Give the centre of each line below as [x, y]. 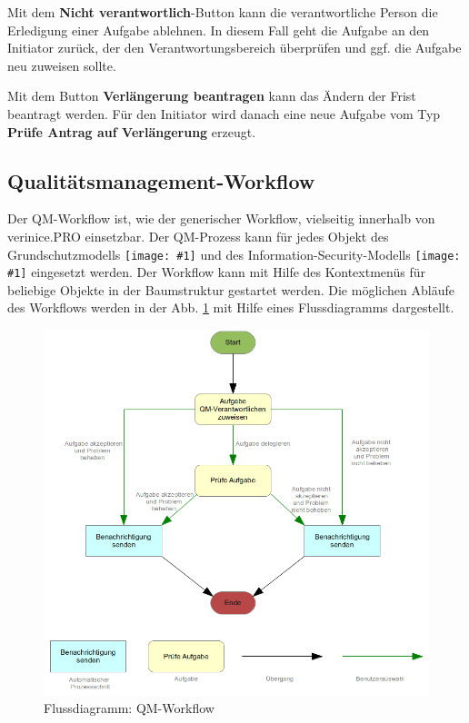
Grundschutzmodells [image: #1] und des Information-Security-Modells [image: [234, 254]
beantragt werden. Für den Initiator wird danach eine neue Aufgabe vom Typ [224, 113]
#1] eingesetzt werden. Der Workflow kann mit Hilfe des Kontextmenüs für [216, 272]
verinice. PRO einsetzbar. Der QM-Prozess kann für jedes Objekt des [198, 236]
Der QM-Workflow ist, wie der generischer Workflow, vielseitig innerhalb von [221, 218]
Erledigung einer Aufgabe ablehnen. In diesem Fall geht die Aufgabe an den [219, 30]
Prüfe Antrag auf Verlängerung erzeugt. [132, 131]
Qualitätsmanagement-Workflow [161, 180]
